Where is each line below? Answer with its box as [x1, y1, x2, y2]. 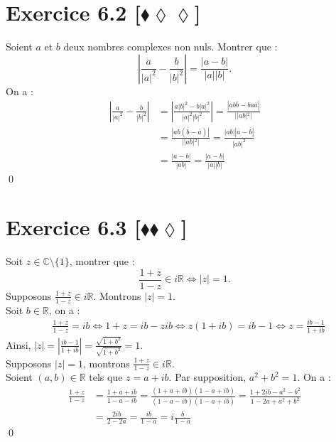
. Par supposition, [168, 370, 246, 384]
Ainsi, [6, 337, 31, 352]
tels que [89, 370, 123, 384]
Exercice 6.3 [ [6, 212, 141, 242]
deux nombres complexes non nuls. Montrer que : [63, 39, 278, 54]
